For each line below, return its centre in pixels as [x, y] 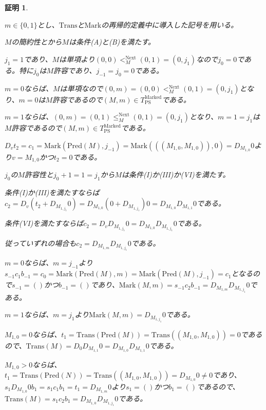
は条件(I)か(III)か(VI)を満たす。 [176, 175]
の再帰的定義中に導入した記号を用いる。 [170, 24]
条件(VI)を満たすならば [44, 223]
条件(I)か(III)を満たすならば [52, 192]
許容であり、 [75, 70]
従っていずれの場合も [41, 243]
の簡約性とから [37, 42]
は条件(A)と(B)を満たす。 [112, 42]
